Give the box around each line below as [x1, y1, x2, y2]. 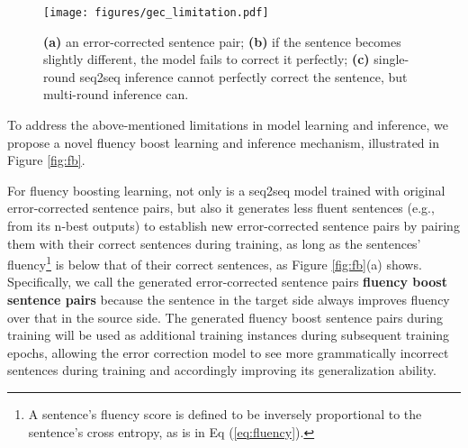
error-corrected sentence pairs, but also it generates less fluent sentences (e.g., [7, 198, 435, 217]
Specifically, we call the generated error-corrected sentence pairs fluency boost [7, 272, 447, 291]
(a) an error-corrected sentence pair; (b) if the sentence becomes [43, 32, 401, 50]
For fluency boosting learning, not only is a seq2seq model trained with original [7, 180, 445, 199]
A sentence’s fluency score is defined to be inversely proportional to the [28, 405, 422, 423]
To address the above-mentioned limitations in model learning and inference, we [7, 115, 448, 134]
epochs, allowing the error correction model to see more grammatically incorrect [7, 343, 449, 361]
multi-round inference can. [43, 85, 189, 104]
